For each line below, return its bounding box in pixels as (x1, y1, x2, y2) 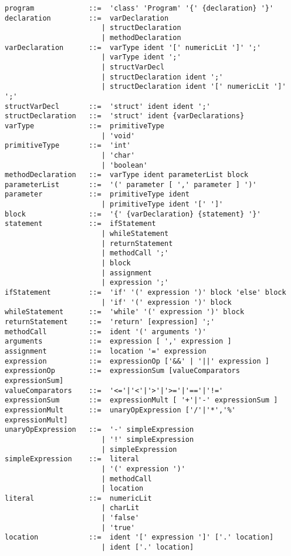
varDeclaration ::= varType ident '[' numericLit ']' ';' (5, 43, 261, 52)
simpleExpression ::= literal (5, 455, 140, 464)
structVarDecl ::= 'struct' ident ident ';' (5, 102, 211, 111)
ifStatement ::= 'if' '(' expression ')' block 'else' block (5, 288, 286, 297)
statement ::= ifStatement (5, 219, 156, 228)
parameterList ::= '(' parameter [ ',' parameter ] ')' (5, 180, 257, 189)
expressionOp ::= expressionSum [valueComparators (5, 367, 240, 375)
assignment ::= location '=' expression (5, 347, 207, 355)
